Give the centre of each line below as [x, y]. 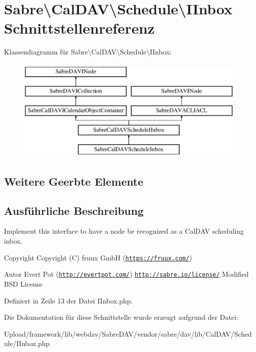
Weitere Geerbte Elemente [74, 181]
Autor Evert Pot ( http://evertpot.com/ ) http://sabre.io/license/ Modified [127, 274]
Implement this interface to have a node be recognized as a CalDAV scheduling [124, 231]
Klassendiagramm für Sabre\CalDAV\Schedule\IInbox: [88, 52]
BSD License [23, 283]
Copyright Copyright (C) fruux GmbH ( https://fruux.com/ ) [98, 257]
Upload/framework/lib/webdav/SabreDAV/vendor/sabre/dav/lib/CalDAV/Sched [128, 333]
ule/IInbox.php [27, 343]
